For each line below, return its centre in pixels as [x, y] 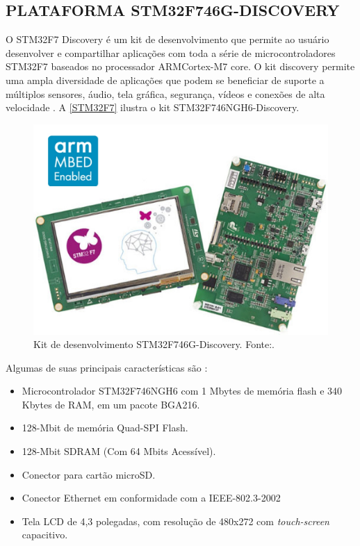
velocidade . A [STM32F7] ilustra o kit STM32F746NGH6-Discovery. [153, 107]
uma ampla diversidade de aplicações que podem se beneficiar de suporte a [165, 80]
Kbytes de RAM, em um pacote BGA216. [111, 404]
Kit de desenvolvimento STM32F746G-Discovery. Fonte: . [154, 344]
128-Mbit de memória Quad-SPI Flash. [105, 428]
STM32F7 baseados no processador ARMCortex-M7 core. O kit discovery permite [180, 66]
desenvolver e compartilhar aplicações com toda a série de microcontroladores [171, 52]
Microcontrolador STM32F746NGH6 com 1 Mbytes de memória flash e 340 [182, 391]
